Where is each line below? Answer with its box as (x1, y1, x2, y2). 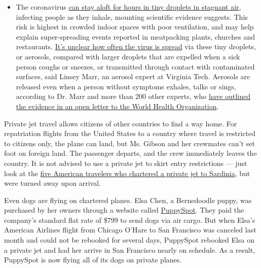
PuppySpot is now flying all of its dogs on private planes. (4, 254, 182, 265)
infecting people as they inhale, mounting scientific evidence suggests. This (16, 11, 248, 22)
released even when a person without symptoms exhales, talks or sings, (16, 81, 236, 91)
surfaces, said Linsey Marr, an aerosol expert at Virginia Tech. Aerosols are (16, 71, 250, 82)
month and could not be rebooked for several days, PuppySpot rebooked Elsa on (4, 234, 254, 245)
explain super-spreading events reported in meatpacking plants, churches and (16, 31, 255, 42)
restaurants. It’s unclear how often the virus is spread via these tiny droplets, (16, 41, 256, 52)
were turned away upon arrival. (4, 178, 101, 188)
